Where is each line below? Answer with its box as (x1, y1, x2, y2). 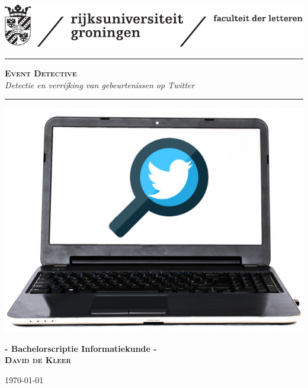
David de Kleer (5, 354, 72, 366)
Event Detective (5, 67, 77, 79)
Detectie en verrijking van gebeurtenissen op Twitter (5, 78, 195, 91)
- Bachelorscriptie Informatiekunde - (5, 342, 157, 354)
